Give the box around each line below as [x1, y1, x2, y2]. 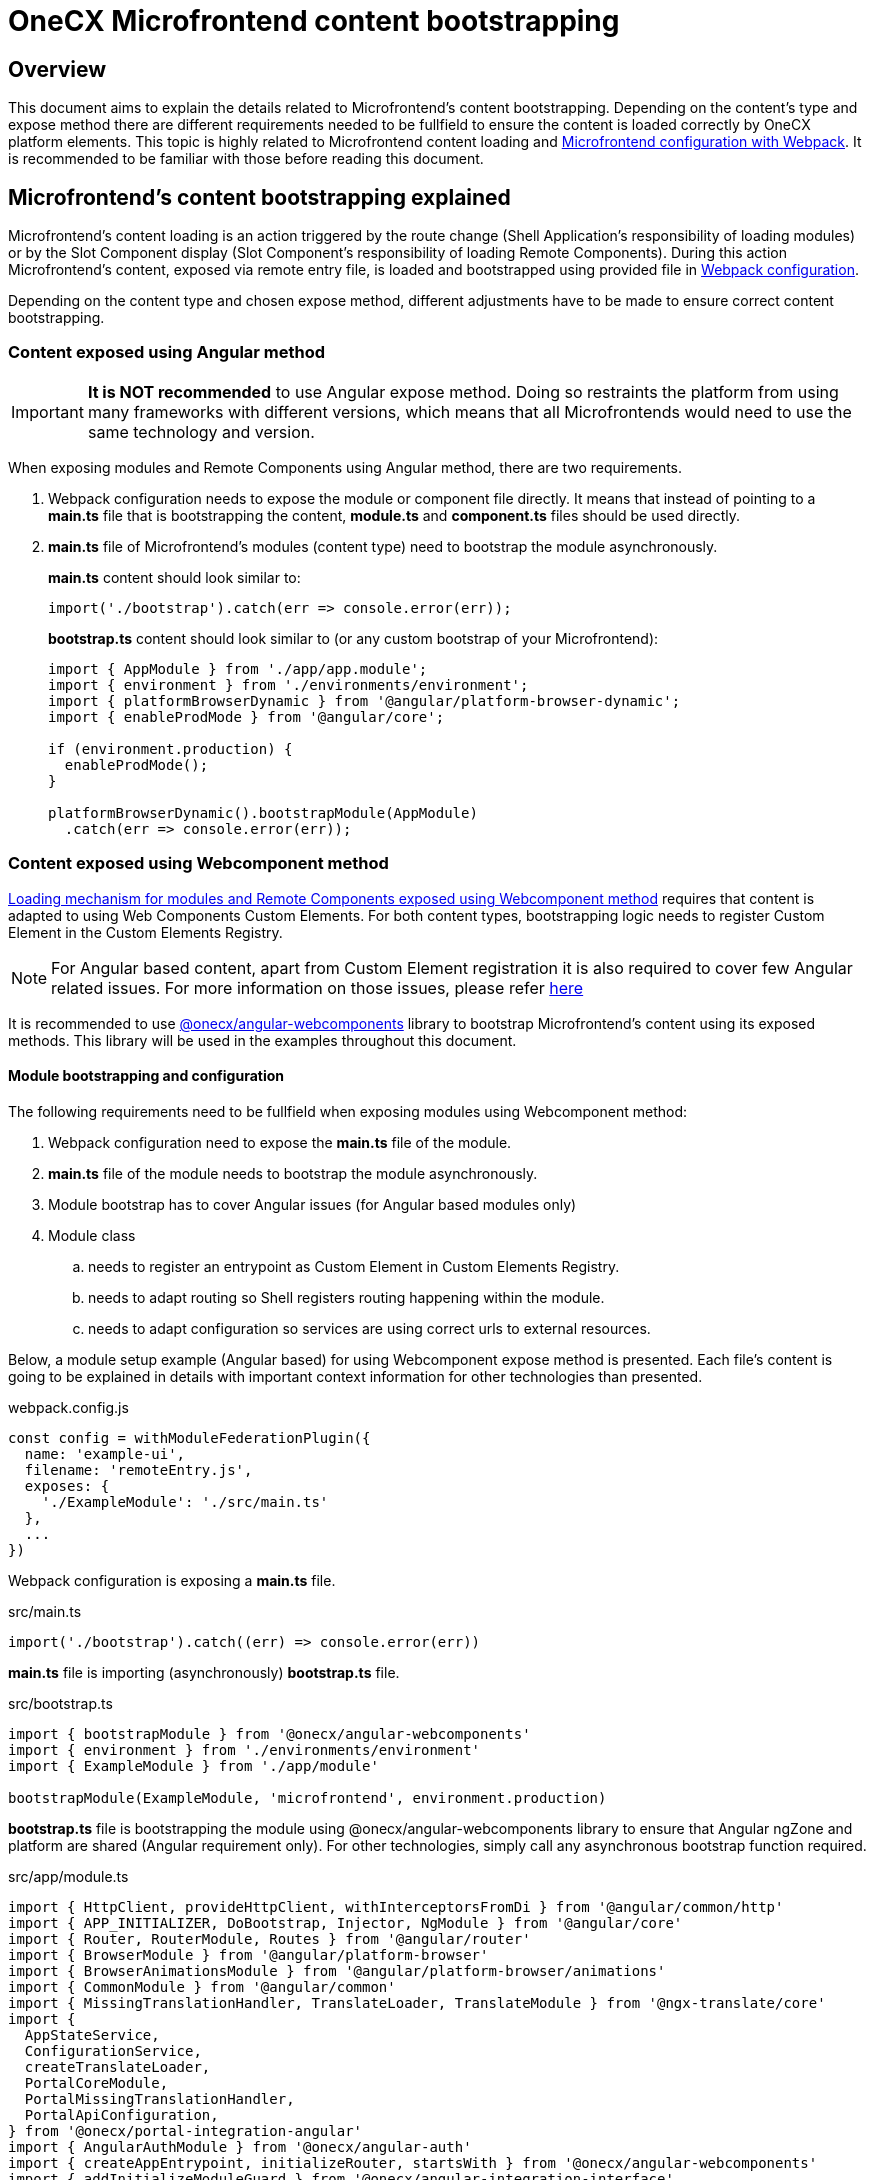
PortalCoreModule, [24, 2074, 169, 2091]
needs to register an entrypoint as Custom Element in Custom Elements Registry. [88, 1257, 620, 1275]
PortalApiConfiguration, [24, 2106, 219, 2123]
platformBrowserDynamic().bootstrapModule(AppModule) [48, 804, 478, 821]
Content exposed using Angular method [8, 342, 326, 363]
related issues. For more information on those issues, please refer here [51, 977, 584, 998]
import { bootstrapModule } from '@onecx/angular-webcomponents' [8, 1725, 531, 1742]
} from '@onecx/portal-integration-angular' [8, 2122, 363, 2139]
